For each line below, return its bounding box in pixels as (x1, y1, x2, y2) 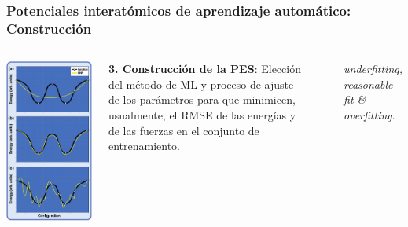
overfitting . (344, 106, 395, 123)
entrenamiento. (108, 137, 180, 154)
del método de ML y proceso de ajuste (108, 75, 294, 92)
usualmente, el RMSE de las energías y (108, 106, 296, 123)
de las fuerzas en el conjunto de (108, 122, 259, 138)
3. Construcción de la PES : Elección (108, 60, 301, 77)
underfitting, (344, 60, 402, 77)
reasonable (344, 75, 393, 92)
